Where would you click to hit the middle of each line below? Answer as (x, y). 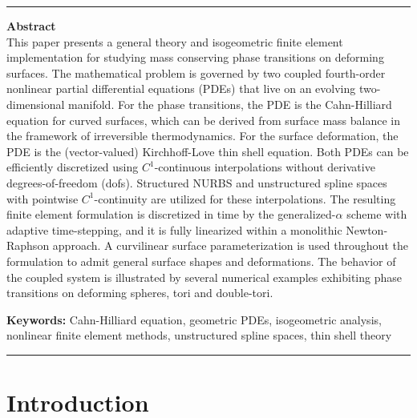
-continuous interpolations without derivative (265, 167)
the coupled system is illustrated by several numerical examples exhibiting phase (204, 277)
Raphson (28, 245)
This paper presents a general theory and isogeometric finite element (175, 41)
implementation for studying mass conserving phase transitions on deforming (195, 57)
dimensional (36, 104)
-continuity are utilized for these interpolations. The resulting (245, 198)
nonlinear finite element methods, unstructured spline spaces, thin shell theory (199, 335)
